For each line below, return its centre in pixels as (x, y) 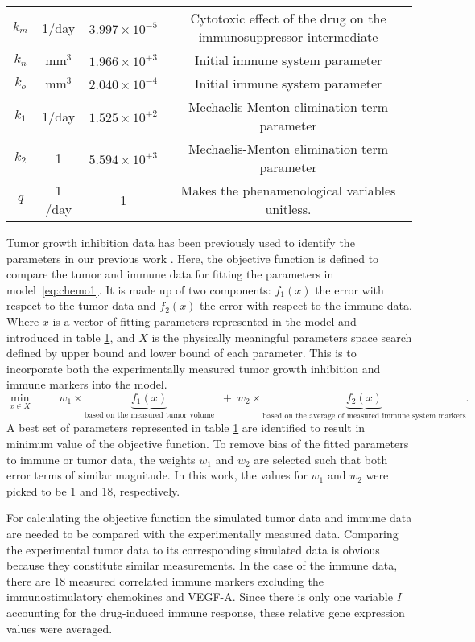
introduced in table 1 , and (71, 337)
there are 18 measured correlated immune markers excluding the (165, 580)
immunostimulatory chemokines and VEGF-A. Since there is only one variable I (204, 597)
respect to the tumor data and (81, 305)
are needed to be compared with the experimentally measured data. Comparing (202, 533)
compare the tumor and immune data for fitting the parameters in (170, 274)
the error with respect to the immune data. (306, 305)
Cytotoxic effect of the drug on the (288, 18)
